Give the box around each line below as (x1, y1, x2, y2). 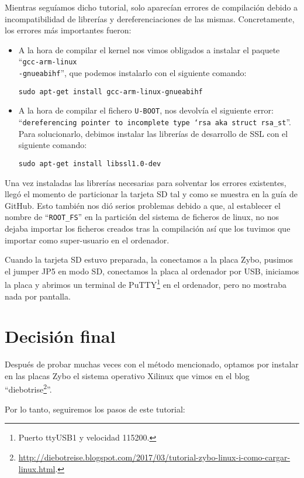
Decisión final (5, 324, 116, 348)
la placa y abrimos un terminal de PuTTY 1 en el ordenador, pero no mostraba (5, 277, 287, 290)
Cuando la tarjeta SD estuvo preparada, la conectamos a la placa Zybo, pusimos (5, 253, 293, 266)
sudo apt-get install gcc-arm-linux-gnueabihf (18, 87, 203, 96)
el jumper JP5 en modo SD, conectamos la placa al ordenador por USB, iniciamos (5, 264, 299, 277)
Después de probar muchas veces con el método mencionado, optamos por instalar (5, 358, 299, 370)
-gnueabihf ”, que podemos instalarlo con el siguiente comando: (18, 67, 247, 79)
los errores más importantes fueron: (5, 24, 132, 36)
